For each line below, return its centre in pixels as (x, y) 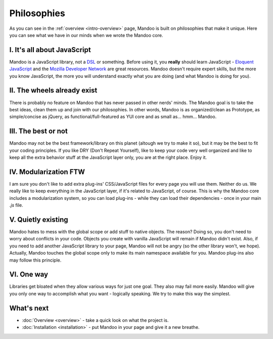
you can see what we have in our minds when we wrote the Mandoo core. (86, 35)
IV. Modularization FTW (47, 172)
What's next (29, 308)
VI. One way (29, 274)
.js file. (16, 205)
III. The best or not (38, 131)
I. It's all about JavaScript (50, 50)
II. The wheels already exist (53, 90)
